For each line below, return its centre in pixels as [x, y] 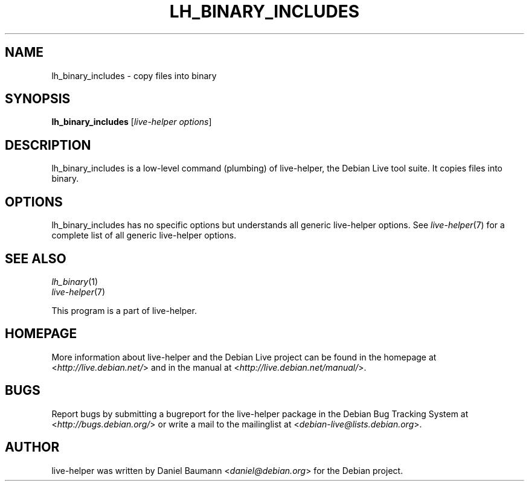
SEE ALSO [36, 258]
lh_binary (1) [75, 281]
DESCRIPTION [48, 145]
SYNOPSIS [38, 99]
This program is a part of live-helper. [124, 310]
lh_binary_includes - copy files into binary [134, 75]
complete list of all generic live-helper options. [144, 235]
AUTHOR [32, 447]
